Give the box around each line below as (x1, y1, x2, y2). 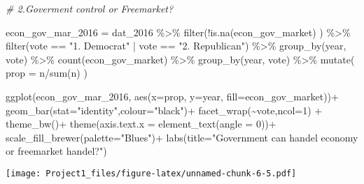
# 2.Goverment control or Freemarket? (6, 1, 174, 15)
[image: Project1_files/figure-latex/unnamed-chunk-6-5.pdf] (6, 168, 297, 178)
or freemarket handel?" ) (6, 144, 107, 158)
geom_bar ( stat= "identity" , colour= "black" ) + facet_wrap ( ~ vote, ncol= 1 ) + (6, 102, 323, 117)
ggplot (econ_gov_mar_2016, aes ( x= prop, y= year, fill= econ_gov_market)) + (6, 89, 339, 103)
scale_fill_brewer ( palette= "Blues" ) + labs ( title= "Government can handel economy (6, 130, 358, 144)
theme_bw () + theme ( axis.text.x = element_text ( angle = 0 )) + (6, 116, 276, 131)
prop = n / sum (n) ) (6, 66, 87, 80)
